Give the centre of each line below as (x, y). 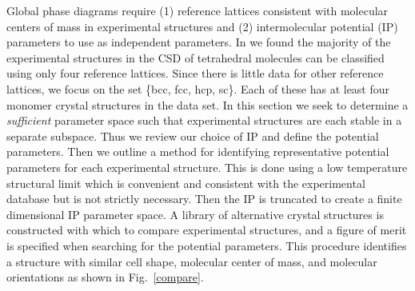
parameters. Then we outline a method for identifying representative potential (198, 151)
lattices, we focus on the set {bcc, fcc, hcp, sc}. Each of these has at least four (198, 88)
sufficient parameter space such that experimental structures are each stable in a (204, 120)
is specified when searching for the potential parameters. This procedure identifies (207, 245)
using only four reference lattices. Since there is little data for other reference (195, 73)
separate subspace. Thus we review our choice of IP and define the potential (193, 136)
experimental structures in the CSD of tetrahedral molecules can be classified (196, 57)
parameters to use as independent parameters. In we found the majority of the (199, 42)
